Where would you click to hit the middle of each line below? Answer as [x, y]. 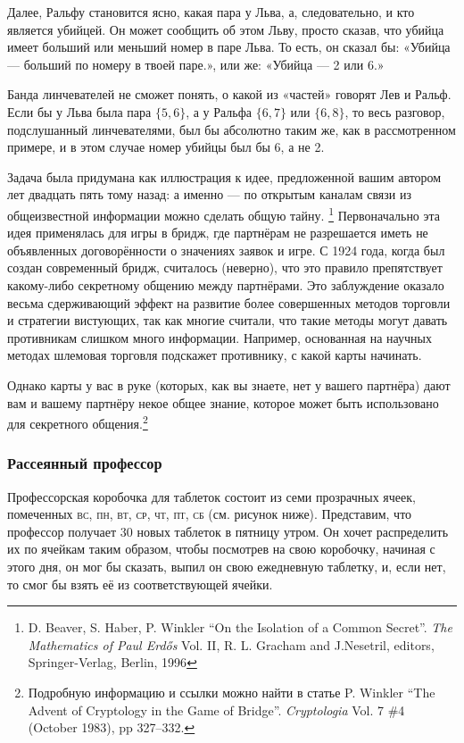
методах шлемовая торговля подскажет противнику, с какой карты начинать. [215, 355]
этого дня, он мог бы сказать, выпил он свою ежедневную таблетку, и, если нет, [227, 566]
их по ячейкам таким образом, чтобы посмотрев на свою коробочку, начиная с [221, 549]
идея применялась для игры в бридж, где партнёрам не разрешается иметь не [218, 233]
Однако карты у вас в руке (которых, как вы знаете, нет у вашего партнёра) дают [229, 384]
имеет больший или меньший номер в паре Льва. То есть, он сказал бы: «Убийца [229, 47]
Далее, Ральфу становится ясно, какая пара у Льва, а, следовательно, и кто [211, 12]
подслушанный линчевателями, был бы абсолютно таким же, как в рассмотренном [232, 129]
